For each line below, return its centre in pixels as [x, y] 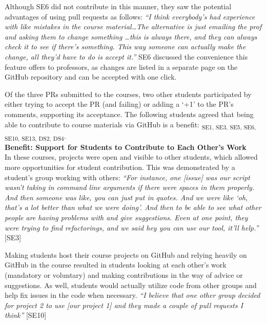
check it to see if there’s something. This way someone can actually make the [125, 46]
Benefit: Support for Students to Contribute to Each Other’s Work [126, 147]
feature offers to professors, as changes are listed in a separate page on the [121, 66]
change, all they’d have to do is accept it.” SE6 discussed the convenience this [126, 56]
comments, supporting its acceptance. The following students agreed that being [129, 114]
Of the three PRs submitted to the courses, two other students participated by [128, 94]
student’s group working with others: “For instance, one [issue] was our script [127, 177]
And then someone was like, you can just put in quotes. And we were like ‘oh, [126, 197]
